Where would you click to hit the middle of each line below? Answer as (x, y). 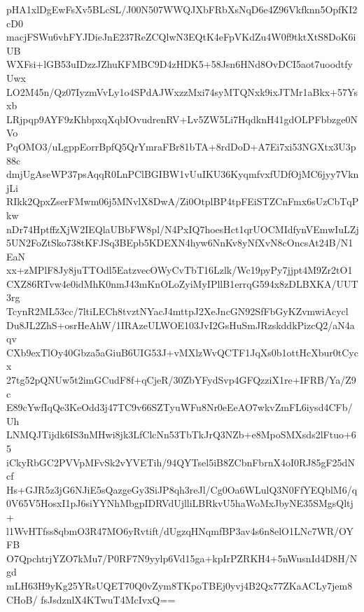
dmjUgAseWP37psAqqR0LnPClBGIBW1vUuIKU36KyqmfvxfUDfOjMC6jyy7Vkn (183, 174)
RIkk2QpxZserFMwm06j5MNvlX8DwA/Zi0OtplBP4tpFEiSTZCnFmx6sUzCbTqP (183, 201)
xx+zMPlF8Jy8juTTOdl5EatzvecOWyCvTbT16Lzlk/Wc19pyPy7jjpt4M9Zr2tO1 (180, 270)
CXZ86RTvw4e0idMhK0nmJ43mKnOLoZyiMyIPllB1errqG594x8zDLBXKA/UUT (182, 283)
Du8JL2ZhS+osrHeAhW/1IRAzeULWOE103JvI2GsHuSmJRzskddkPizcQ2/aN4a (181, 325)
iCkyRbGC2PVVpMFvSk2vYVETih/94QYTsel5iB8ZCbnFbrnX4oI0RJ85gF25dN (181, 462)
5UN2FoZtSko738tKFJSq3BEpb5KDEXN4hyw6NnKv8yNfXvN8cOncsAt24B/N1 (180, 243)
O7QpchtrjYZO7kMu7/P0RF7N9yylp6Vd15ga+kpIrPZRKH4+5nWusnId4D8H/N (182, 558)
